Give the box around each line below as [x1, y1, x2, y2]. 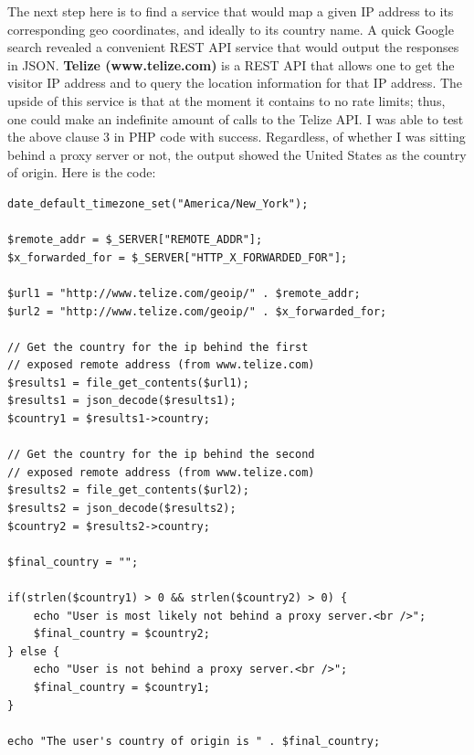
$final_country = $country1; [33, 680, 210, 694]
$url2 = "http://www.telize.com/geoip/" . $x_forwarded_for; [7, 304, 387, 318]
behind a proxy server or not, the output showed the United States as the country [7, 144, 467, 164]
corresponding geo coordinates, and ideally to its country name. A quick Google [7, 19, 454, 38]
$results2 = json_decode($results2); [7, 502, 237, 516]
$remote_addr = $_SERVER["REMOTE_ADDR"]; [7, 233, 263, 247]
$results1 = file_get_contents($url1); [7, 376, 249, 389]
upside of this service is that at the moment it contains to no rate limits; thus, [7, 90, 446, 110]
